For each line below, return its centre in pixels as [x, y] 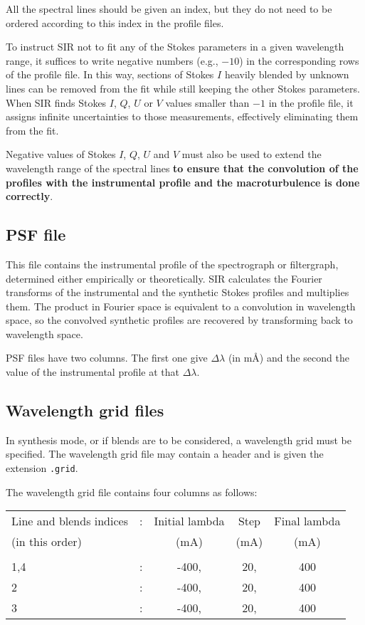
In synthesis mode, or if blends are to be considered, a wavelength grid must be [179, 440]
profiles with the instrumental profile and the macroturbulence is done [183, 182]
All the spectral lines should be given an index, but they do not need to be [169, 9]
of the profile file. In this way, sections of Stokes [110, 74]
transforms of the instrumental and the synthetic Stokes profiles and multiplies [178, 292]
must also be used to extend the [252, 154]
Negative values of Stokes [61, 154]
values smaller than [207, 102]
